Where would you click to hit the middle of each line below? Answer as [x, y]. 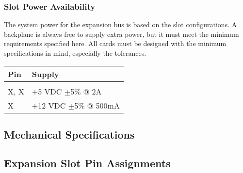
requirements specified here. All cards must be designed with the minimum [115, 43]
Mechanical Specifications [69, 134]
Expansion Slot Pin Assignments [87, 163]
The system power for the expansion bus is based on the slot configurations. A [121, 24]
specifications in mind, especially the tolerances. [75, 53]
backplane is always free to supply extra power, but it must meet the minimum [121, 34]
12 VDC [52, 105]
